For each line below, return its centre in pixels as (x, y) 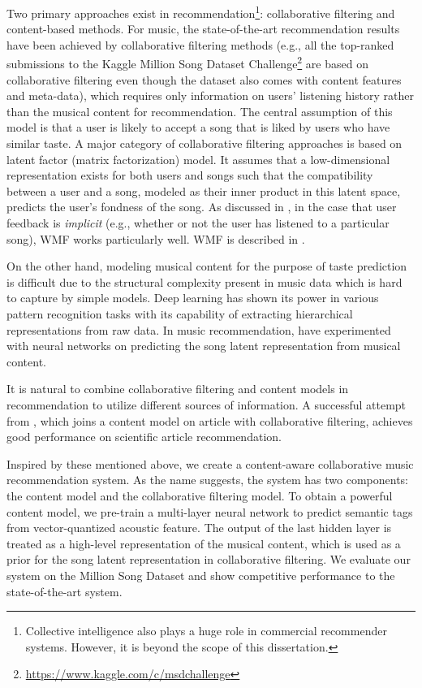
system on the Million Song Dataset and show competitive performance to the (201, 575)
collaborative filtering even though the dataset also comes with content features (204, 79)
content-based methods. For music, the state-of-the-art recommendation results (203, 29)
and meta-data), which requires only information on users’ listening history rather (210, 95)
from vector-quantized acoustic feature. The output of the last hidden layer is (199, 528)
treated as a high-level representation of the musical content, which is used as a (204, 543)
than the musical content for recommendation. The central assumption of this (200, 111)
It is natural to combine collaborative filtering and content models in (178, 389)
